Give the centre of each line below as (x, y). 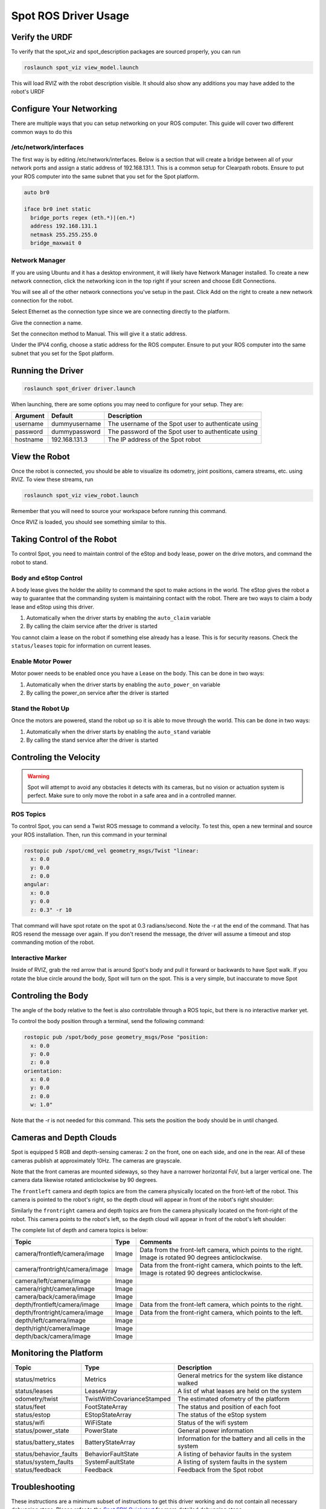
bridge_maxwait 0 (56, 243)
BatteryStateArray (110, 1443)
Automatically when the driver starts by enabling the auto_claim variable (119, 618)
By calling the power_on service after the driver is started (97, 693)
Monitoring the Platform (57, 1353)
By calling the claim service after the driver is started (92, 626)
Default (62, 416)
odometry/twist (37, 1399)
